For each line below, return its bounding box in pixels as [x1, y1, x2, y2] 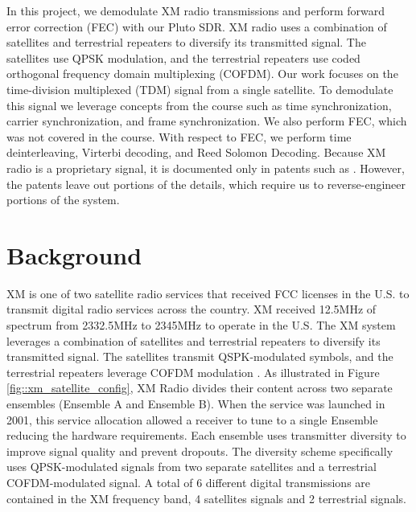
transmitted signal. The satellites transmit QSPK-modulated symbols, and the [6, 348, 393, 365]
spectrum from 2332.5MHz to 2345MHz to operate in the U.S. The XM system [6, 317, 396, 334]
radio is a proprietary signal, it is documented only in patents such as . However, [6, 159, 405, 176]
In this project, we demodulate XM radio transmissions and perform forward [6, 2, 385, 18]
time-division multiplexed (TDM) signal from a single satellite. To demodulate [6, 80, 393, 97]
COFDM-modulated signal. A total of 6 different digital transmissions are [6, 473, 371, 490]
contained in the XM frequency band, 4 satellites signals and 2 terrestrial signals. [6, 489, 406, 506]
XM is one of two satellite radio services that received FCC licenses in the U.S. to [6, 285, 410, 301]
